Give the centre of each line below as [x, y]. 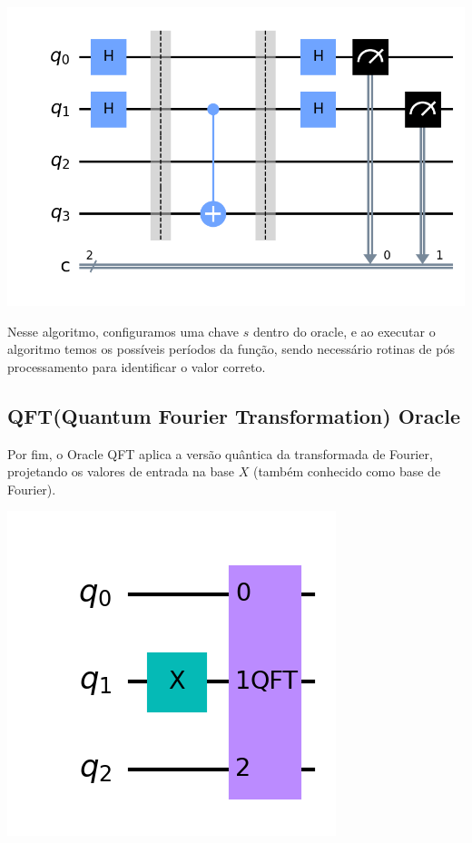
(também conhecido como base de [347, 471]
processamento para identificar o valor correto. [137, 366]
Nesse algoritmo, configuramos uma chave [123, 331]
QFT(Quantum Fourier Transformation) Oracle [234, 415]
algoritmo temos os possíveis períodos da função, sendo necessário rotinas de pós [231, 349]
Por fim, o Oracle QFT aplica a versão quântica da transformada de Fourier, [220, 453]
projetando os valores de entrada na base [121, 471]
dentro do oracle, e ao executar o [344, 331]
